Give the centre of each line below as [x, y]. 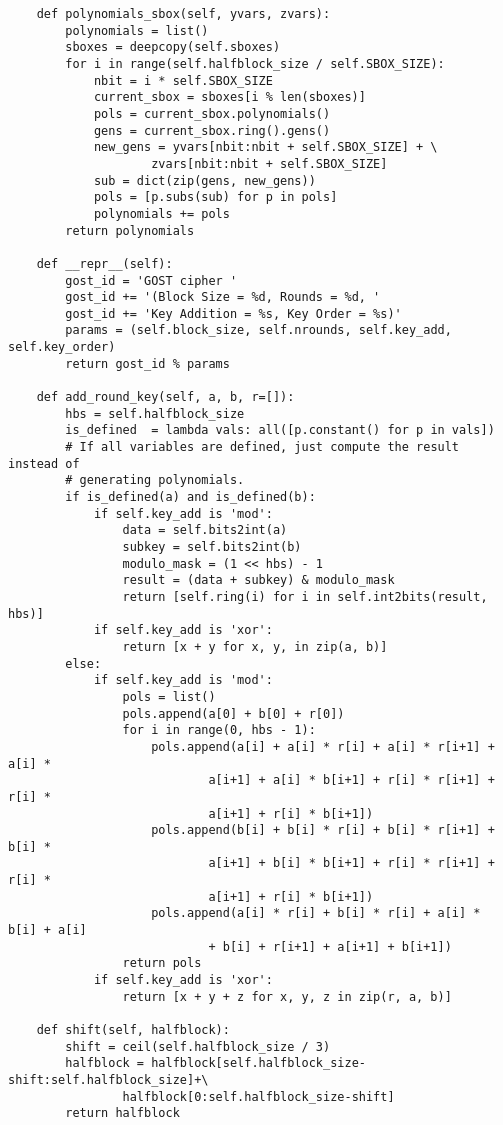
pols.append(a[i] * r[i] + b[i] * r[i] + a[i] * [316, 913]
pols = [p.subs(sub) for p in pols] [215, 197]
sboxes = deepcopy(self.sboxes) [173, 47]
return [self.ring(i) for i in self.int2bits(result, [305, 596]
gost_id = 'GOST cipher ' [151, 280]
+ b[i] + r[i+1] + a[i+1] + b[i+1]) [330, 946]
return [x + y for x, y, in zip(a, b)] [255, 646]
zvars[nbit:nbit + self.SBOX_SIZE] [269, 163]
